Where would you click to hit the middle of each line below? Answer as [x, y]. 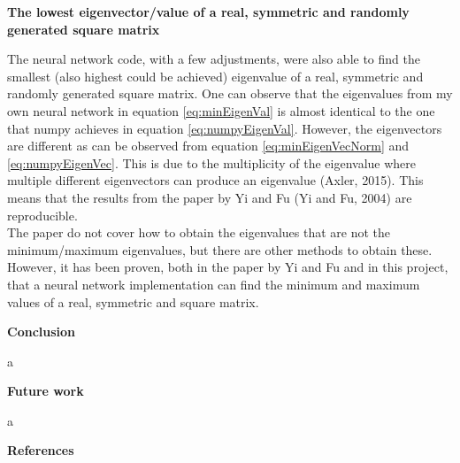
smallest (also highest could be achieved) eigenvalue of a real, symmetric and [215, 76]
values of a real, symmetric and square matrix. [133, 301]
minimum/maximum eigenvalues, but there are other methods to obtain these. [220, 249]
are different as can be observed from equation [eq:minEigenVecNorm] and [208, 146]
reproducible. [42, 215]
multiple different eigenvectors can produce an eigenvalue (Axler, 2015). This [215, 180]
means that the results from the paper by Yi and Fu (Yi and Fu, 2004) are [210, 197]
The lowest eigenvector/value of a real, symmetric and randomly [208, 12]
